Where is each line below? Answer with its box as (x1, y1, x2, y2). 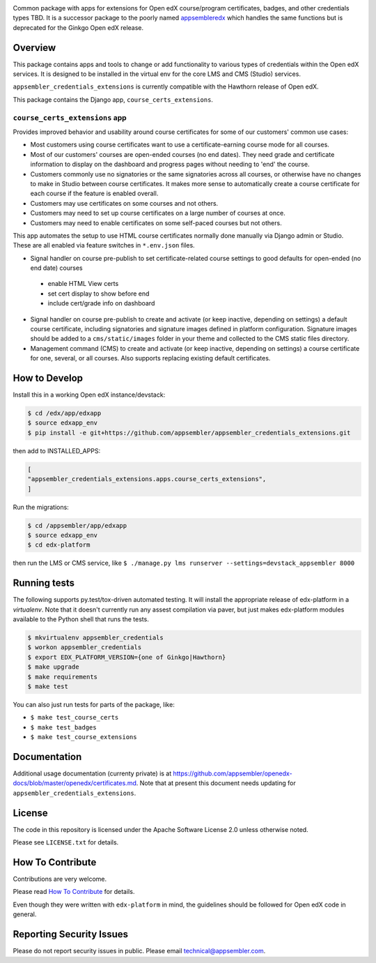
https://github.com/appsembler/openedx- (173, 769, 292, 778)
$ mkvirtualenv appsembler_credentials (27, 634, 164, 642)
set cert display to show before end (47, 289, 150, 298)
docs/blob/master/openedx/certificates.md (13, 779, 137, 787)
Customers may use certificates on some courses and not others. (30, 199, 219, 207)
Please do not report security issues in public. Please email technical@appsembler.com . (13, 947, 266, 955)
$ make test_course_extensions (30, 733, 137, 741)
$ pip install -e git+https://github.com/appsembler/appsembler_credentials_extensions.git (27, 429, 351, 437)
